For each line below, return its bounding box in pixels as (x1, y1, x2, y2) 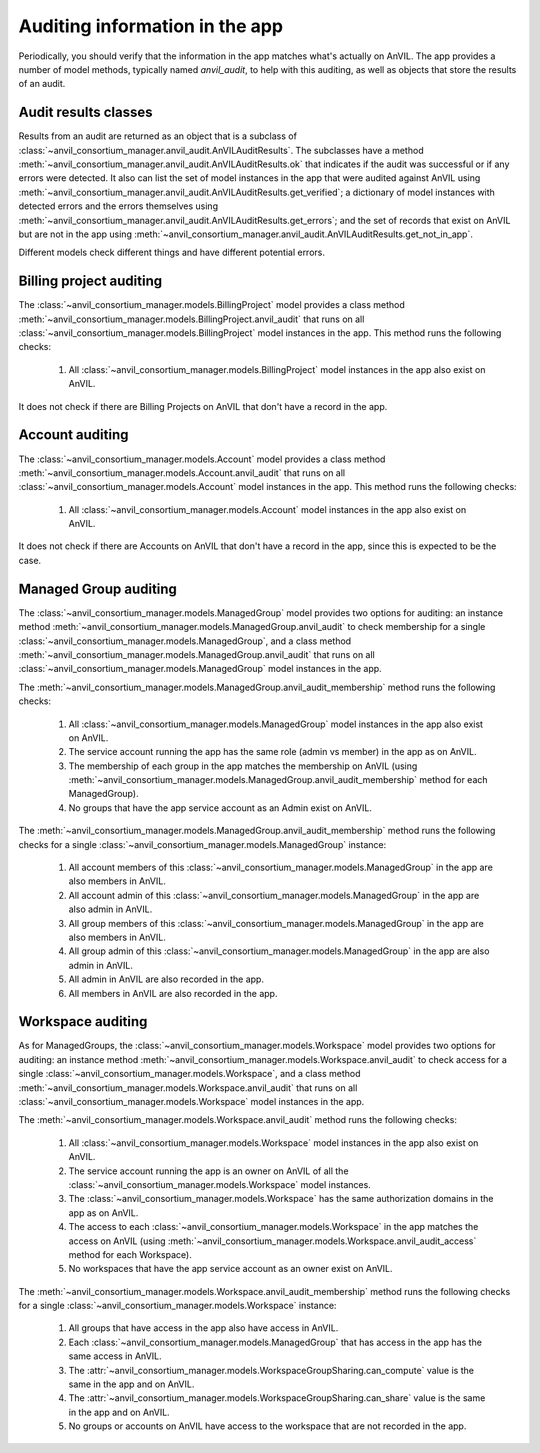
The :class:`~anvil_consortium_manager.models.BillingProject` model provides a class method (18, 299, 405, 311)
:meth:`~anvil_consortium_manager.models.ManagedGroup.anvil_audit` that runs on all (18, 648, 375, 660)
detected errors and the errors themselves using (18, 200, 219, 212)
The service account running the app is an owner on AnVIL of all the (68, 1165, 349, 1177)
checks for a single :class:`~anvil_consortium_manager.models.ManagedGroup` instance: (18, 838, 387, 850)
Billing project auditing (18, 273, 163, 290)
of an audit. (18, 78, 66, 90)
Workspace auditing (18, 1013, 148, 1030)
